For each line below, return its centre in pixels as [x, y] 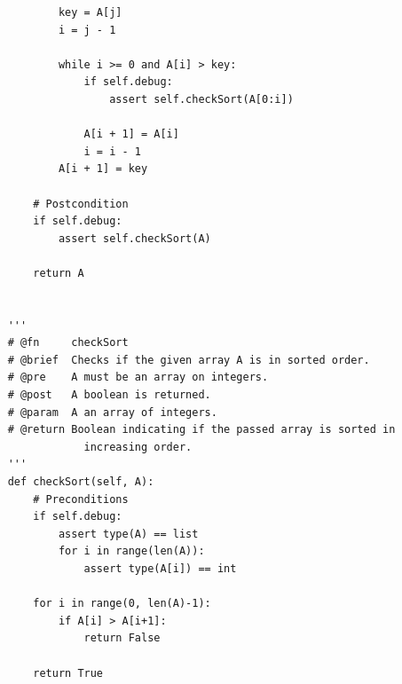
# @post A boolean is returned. [109, 395]
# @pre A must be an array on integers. [138, 377]
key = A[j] [90, 12]
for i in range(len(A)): [131, 551]
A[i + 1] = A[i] [131, 134]
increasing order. [138, 447]
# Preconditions [81, 499]
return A [59, 273]
